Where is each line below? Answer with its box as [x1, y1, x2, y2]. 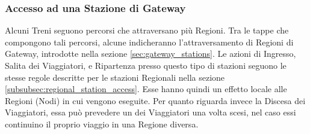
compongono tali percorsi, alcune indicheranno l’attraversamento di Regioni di [5, 35, 294, 48]
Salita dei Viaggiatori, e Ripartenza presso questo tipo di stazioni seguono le [5, 59, 287, 71]
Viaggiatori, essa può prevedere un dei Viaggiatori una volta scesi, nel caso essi [5, 106, 296, 118]
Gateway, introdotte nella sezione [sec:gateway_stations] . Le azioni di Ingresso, [5, 47, 296, 60]
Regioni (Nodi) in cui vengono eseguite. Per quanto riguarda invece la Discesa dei [5, 94, 306, 106]
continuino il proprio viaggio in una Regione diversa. [5, 117, 199, 130]
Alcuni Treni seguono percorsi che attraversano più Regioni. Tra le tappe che [5, 24, 289, 36]
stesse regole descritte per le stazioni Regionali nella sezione [5, 71, 225, 83]
